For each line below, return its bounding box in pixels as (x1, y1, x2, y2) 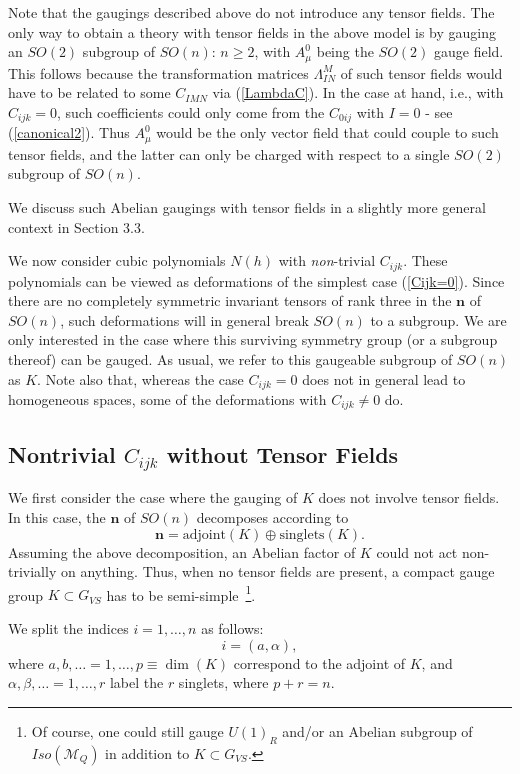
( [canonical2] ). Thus (8, 122, 130, 143)
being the (316, 41, 374, 62)
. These (403, 250, 448, 271)
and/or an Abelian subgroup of (282, 720, 473, 741)
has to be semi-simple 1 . (106, 581, 256, 605)
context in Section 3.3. (8, 216, 145, 237)
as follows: (201, 618, 264, 639)
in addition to (105, 742, 190, 763)
